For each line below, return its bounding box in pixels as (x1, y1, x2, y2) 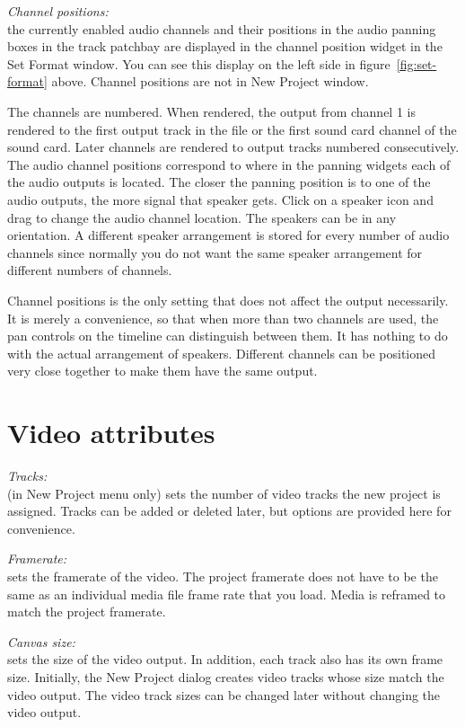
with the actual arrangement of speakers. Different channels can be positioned (7, 343, 436, 362)
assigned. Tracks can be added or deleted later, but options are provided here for (7, 501, 452, 520)
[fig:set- (396, 54, 437, 73)
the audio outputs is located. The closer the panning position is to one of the (7, 173, 431, 191)
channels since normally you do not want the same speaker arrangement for (7, 243, 423, 262)
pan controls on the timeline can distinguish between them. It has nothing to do (7, 326, 448, 345)
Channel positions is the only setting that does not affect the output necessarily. (7, 290, 449, 309)
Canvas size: (7, 632, 75, 651)
